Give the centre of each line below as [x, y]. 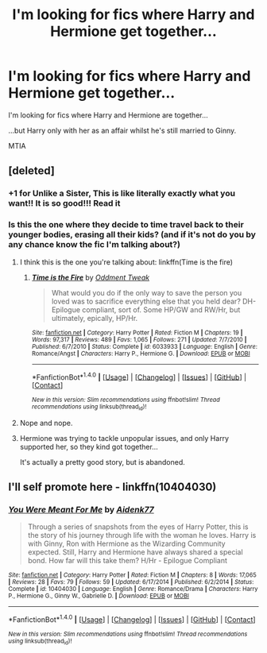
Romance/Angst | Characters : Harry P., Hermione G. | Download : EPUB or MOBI [141, 354]
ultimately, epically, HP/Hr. [95, 318]
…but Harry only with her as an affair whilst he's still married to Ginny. [122, 130]
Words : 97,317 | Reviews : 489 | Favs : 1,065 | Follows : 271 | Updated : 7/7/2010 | [139, 339]
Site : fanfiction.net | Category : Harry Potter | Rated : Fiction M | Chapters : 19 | [137, 332]
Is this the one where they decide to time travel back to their [126, 225]
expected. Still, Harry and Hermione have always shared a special [135, 552]
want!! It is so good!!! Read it [64, 203]
